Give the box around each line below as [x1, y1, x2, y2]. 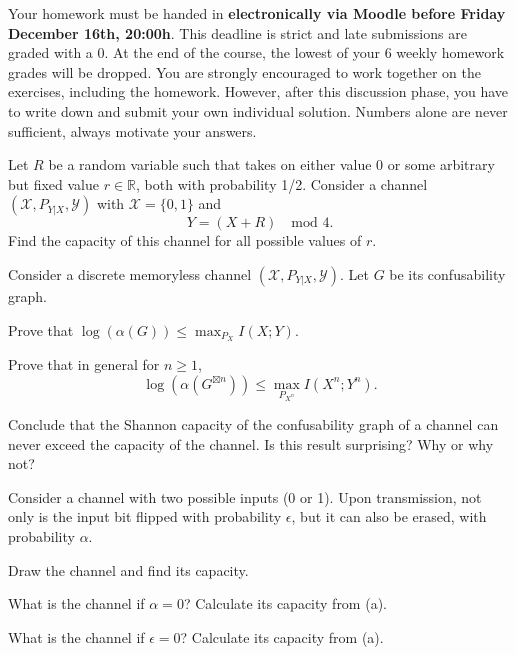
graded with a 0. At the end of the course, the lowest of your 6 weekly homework [8, 42, 505, 63]
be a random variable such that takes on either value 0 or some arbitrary [48, 154, 495, 175]
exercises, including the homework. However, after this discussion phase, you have [8, 81, 508, 102]
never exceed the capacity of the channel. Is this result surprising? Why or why [8, 433, 494, 454]
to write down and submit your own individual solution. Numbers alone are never [8, 100, 508, 121]
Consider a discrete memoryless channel [8, 263, 252, 284]
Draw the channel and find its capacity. [8, 559, 249, 580]
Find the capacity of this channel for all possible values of [8, 230, 362, 251]
